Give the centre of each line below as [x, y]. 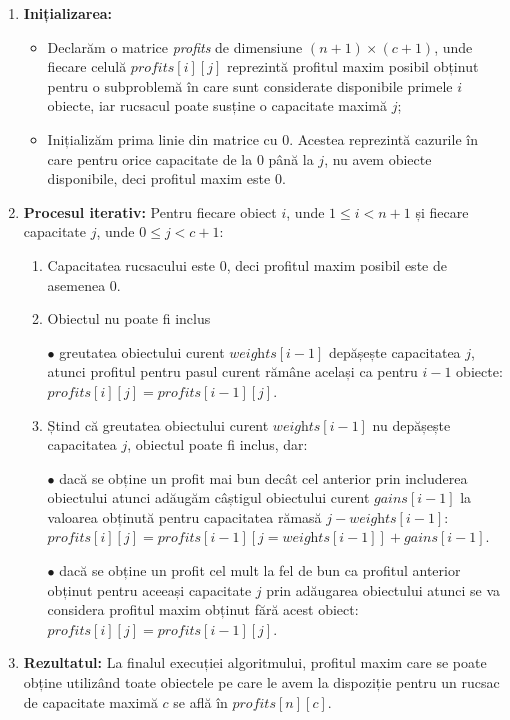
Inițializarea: [68, 13]
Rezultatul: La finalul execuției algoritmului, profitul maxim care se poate [255, 662]
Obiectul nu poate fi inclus [129, 318]
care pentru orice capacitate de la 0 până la [180, 158]
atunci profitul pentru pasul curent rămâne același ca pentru [232, 371]
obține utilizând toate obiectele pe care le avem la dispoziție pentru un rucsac [261, 682]
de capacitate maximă [90, 701]
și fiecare [442, 211]
